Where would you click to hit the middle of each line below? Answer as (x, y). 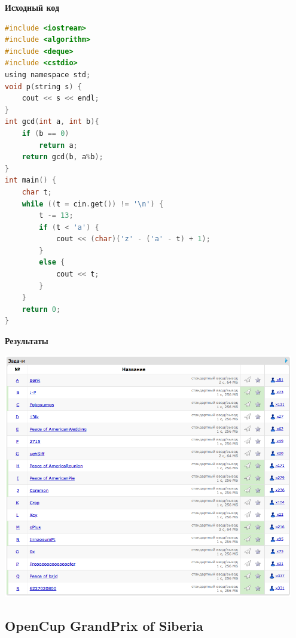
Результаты (27, 341)
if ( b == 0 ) (45, 133)
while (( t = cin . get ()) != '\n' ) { (93, 204)
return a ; (58, 145)
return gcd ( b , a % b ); (62, 157)
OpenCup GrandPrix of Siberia (104, 626)
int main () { (30, 180)
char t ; (37, 192)
